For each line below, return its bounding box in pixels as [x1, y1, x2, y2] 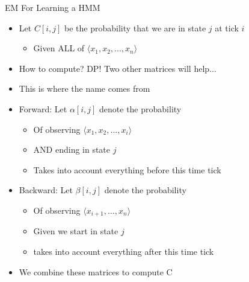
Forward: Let [19, 102, 67, 115]
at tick [215, 21, 239, 34]
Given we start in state [33, 225, 118, 237]
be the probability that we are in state [64, 21, 206, 34]
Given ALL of [33, 42, 85, 54]
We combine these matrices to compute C [19, 265, 173, 278]
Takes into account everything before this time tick [33, 163, 221, 176]
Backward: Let [19, 184, 73, 196]
